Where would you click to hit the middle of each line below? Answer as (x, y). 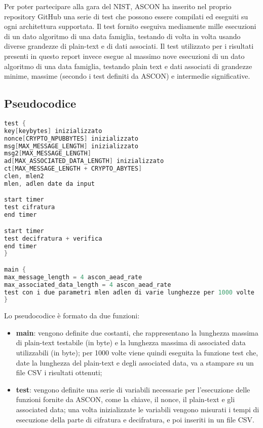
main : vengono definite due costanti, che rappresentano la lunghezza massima (137, 332)
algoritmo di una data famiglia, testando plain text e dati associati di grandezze (128, 66)
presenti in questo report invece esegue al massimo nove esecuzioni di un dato (124, 56)
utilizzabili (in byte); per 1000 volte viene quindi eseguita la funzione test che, (137, 353)
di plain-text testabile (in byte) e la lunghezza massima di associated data (131, 342)
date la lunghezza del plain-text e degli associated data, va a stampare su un (135, 362)
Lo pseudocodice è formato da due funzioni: (72, 316)
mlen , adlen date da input (49, 184)
